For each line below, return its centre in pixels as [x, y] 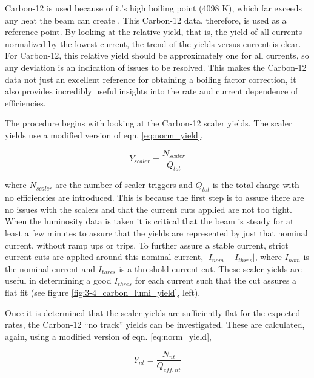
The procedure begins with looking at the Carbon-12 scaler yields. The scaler [149, 123]
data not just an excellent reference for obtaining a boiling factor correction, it [151, 79]
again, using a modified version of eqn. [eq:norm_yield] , [108, 336]
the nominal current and [50, 268]
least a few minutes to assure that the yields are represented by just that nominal [156, 233]
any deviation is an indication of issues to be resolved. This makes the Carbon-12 [156, 67]
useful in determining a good [58, 280]
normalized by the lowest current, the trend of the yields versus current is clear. [153, 43]
